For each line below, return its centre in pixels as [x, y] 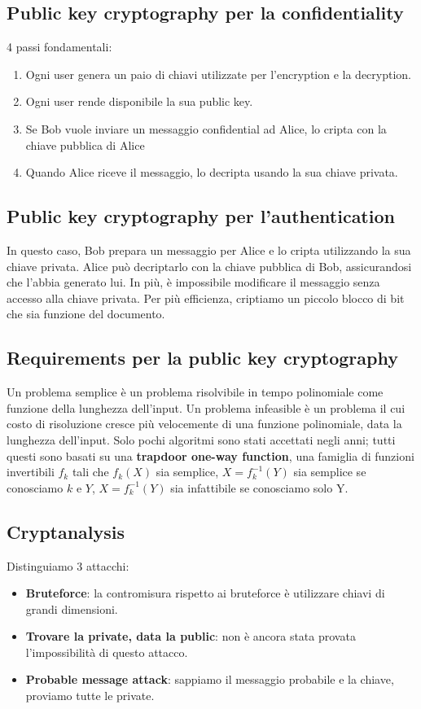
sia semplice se [330, 472]
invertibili [31, 472]
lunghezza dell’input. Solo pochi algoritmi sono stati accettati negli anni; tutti [201, 439]
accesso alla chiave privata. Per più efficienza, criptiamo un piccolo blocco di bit [206, 298]
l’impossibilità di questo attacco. [107, 652]
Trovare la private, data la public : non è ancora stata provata [191, 636]
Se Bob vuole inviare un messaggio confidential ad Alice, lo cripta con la [206, 128]
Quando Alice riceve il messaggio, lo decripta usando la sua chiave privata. [212, 172]
